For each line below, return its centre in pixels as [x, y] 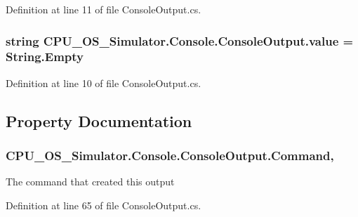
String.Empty [45, 57]
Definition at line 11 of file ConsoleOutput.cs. [104, 9]
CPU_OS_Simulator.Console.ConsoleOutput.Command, [170, 156]
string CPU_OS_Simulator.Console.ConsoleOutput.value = [180, 40]
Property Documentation [99, 120]
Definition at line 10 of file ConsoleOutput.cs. [104, 83]
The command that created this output [90, 182]
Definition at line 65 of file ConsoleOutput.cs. [104, 205]
